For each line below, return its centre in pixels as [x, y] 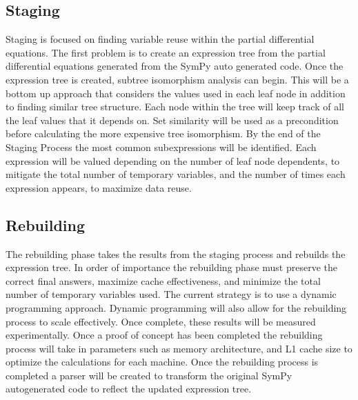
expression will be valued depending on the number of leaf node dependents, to [173, 160]
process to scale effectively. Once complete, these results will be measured [161, 321]
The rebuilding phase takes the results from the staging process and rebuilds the [176, 253]
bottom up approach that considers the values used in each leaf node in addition [176, 93]
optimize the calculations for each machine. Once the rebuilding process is [162, 362]
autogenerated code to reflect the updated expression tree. [129, 389]
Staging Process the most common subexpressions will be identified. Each [161, 147]
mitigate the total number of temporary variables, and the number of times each [176, 174]
